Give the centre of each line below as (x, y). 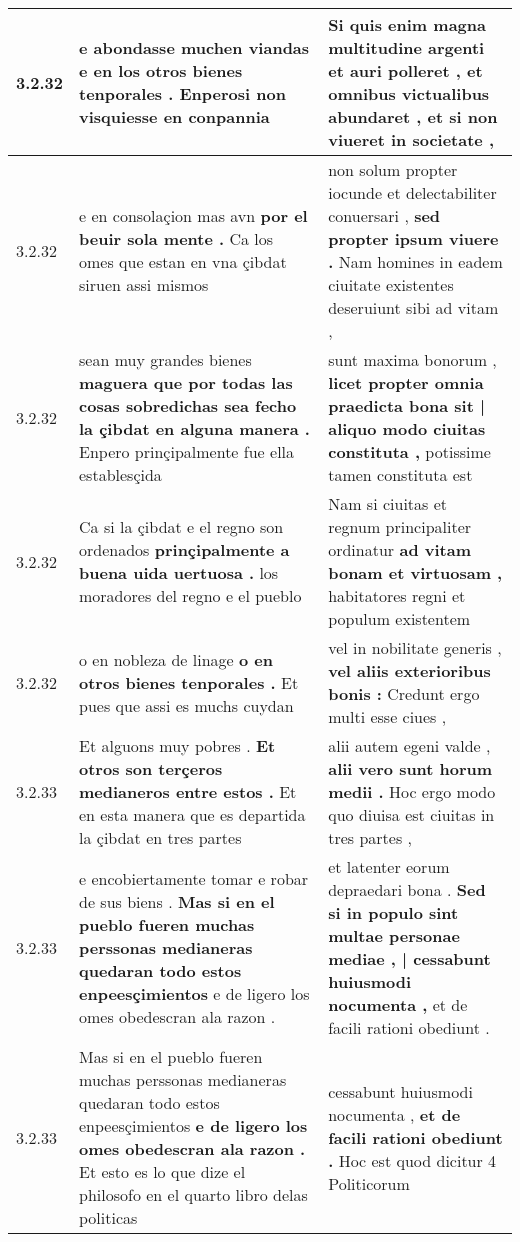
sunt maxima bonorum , (412, 359)
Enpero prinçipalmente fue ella (187, 451)
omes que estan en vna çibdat (183, 261)
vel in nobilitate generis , (415, 647)
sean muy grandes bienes (165, 359)
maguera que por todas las (186, 382)
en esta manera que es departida (192, 814)
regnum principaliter (400, 526)
